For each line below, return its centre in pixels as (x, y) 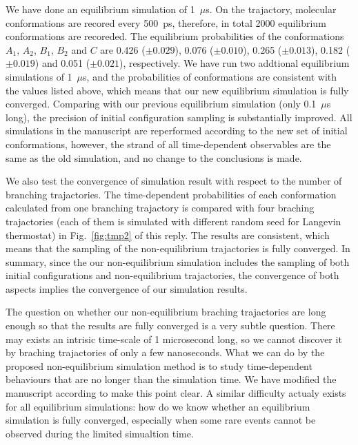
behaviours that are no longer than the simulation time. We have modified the (171, 379)
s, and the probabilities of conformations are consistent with (210, 76)
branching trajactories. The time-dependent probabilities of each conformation (171, 194)
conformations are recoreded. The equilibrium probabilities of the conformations (175, 36)
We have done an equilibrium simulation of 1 (100, 9)
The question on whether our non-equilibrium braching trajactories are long (166, 312)
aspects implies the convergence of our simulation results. (127, 288)
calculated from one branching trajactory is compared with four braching (160, 208)
